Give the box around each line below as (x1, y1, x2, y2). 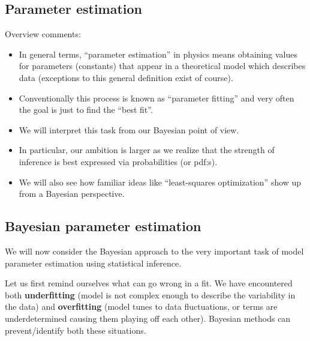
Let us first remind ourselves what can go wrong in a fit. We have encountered (5, 277, 293, 289)
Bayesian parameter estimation (5, 217, 201, 235)
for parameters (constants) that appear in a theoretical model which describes (19, 59, 306, 72)
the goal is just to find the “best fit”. (19, 103, 153, 116)
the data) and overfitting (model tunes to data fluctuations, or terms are (5, 300, 278, 313)
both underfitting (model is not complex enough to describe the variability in (5, 288, 296, 301)
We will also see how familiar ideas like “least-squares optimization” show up (19, 175, 302, 188)
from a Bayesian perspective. (19, 187, 125, 200)
